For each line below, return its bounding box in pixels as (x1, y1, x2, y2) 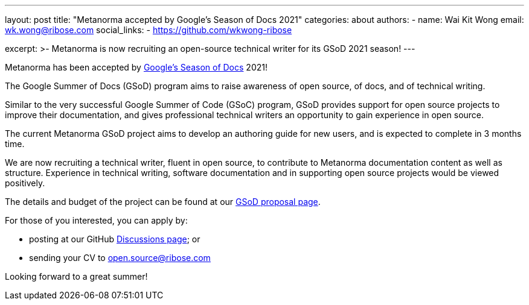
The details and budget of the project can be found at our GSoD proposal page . (5, 197, 321, 207)
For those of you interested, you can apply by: (5, 215, 188, 225)
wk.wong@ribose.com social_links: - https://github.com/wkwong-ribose (5, 25, 292, 35)
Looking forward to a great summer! (5, 271, 148, 281)
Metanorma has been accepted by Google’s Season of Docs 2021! (5, 62, 268, 72)
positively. (5, 178, 45, 188)
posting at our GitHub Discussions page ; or (29, 234, 200, 244)
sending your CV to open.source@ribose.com (29, 253, 211, 263)
